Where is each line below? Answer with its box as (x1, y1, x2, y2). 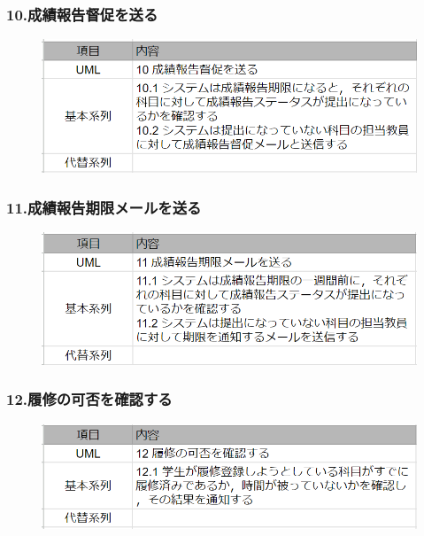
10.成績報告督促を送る (6, 3, 158, 25)
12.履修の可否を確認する (6, 388, 173, 410)
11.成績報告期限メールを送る (6, 197, 202, 218)
